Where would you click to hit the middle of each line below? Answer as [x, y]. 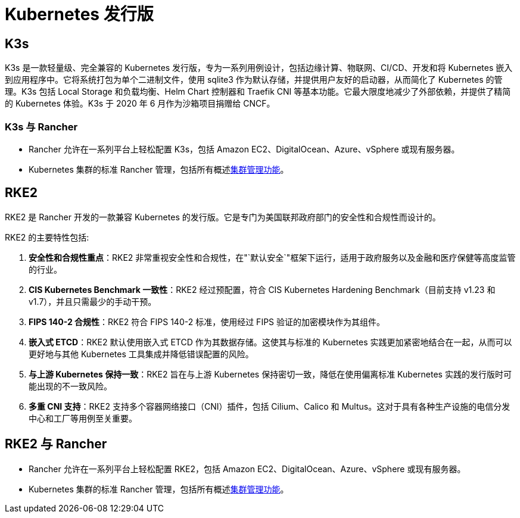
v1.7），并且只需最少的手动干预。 [93, 301]
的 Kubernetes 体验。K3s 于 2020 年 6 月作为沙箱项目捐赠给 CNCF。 [140, 104]
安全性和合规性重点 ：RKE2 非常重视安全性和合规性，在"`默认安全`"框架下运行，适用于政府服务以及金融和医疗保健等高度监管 [272, 257]
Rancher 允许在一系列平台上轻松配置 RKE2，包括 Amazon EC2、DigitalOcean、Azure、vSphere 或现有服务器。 [247, 469]
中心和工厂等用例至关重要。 [83, 418]
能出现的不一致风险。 [70, 386]
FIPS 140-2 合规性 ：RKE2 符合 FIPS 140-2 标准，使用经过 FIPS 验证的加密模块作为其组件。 [207, 322]
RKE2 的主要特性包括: [47, 237]
